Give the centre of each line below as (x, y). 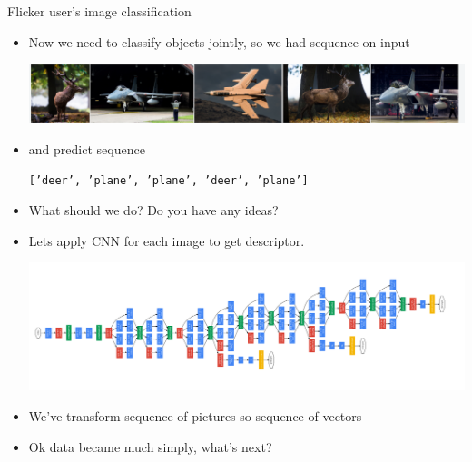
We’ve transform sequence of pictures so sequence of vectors (195, 416)
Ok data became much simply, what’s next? (150, 446)
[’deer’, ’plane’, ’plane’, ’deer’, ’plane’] (168, 181)
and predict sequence (87, 148)
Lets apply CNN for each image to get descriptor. (167, 240)
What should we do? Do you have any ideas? (153, 210)
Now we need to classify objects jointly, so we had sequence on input (219, 41)
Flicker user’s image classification (99, 11)
